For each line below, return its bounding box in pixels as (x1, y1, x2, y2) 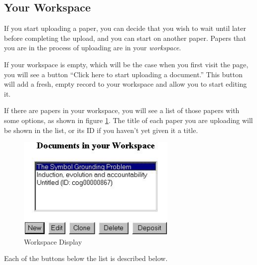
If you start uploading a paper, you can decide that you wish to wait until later (4, 23, 247, 33)
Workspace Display (24, 236, 82, 247)
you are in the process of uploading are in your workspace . (4, 42, 181, 53)
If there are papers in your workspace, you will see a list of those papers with (4, 105, 240, 116)
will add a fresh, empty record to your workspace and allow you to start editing (4, 79, 247, 89)
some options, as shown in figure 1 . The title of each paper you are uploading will (4, 115, 253, 125)
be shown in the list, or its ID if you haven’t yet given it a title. (4, 125, 198, 135)
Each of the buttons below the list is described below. (4, 253, 168, 264)
